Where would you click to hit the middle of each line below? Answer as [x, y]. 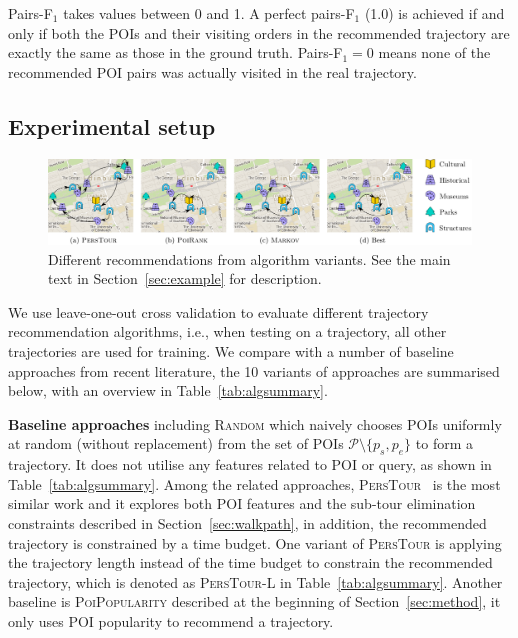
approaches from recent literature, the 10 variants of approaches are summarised [254, 370]
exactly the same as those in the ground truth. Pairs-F [175, 52]
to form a [444, 443]
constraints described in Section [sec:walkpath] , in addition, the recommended [247, 523]
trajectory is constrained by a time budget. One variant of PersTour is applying [255, 542]
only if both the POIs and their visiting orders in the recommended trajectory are [259, 32]
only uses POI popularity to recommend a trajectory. [171, 621]
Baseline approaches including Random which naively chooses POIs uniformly [255, 423]
